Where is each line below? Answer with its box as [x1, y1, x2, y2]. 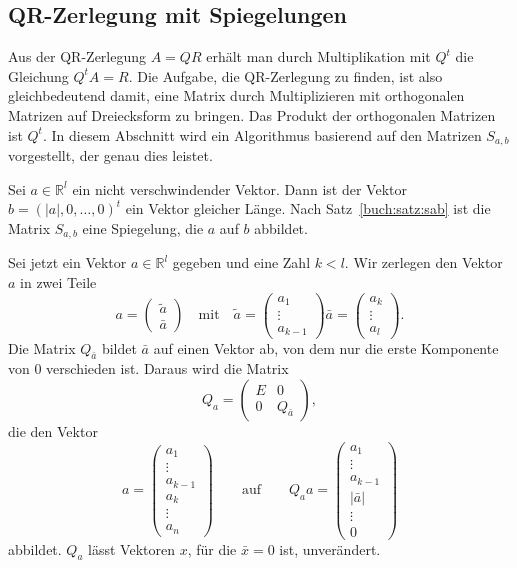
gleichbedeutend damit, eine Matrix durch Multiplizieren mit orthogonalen [8, 85, 465, 106]
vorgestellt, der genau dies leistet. [8, 145, 213, 166]
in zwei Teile [20, 271, 97, 292]
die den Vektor [8, 420, 98, 441]
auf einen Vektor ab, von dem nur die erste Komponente [153, 337, 499, 358]
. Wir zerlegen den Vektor [344, 252, 503, 273]
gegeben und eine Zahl [172, 252, 311, 273]
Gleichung [8, 65, 69, 86]
